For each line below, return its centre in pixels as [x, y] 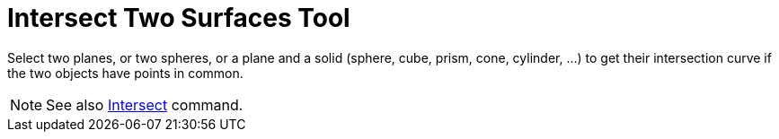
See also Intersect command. [145, 104]
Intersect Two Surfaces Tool [179, 18]
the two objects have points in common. [125, 73]
